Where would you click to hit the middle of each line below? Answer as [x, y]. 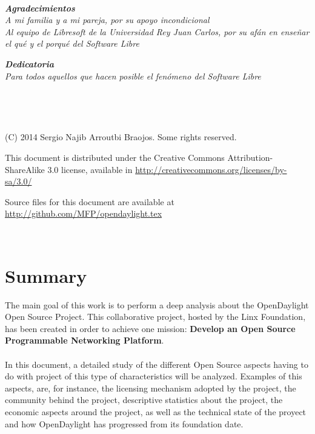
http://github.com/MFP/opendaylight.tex [84, 213]
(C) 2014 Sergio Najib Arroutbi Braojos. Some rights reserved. [121, 137]
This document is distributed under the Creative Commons [115, 157]
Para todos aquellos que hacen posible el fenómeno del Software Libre [133, 76]
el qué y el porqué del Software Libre [72, 43]
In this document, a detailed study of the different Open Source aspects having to [157, 364]
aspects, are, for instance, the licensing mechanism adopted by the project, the [151, 388]
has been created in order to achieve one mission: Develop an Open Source [150, 328]
